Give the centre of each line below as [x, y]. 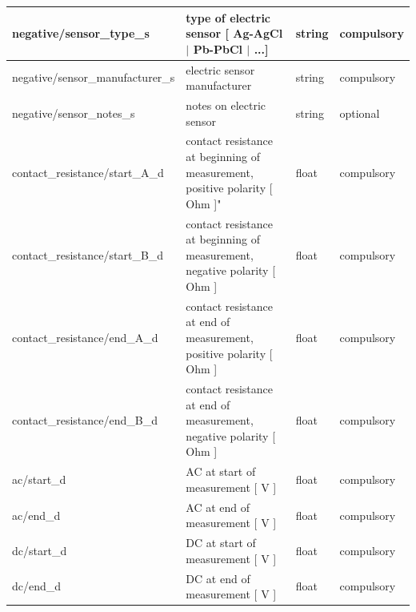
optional [360, 113]
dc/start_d [40, 550]
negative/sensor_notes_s [74, 113]
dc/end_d [37, 586]
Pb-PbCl [218, 48]
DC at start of [221, 543]
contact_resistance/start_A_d [88, 172]
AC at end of [218, 507]
